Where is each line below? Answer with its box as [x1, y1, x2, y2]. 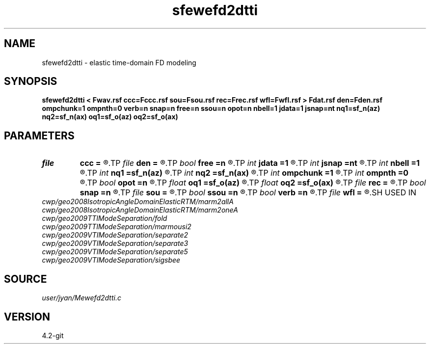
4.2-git [42, 331, 64, 340]
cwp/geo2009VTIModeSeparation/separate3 [42, 239, 188, 248]
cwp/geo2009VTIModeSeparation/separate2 [42, 231, 188, 240]
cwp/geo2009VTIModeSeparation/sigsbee [42, 256, 181, 265]
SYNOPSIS [4, 75, 57, 88]
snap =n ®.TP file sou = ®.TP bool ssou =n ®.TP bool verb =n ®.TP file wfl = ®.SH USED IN [80, 187, 417, 198]
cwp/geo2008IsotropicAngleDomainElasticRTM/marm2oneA [42, 206, 238, 214]
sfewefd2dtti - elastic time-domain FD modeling [42, 58, 196, 67]
